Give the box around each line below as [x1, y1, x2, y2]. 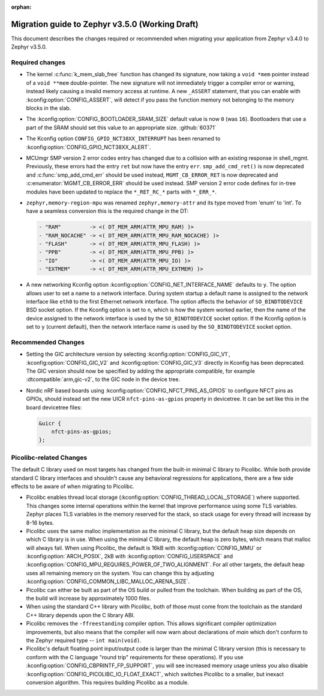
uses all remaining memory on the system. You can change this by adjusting [26, 569, 214, 576]
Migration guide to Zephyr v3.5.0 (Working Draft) [11, 19, 199, 29]
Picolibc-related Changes [11, 453, 88, 462]
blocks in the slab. [26, 105, 71, 111]
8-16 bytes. [26, 519, 54, 526]
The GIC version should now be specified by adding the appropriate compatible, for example [26, 367, 255, 375]
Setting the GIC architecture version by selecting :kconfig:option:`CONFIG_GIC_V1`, [26, 350, 230, 358]
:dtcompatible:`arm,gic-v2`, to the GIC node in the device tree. [26, 376, 180, 383]
